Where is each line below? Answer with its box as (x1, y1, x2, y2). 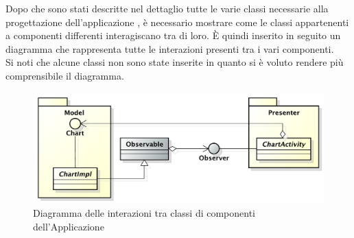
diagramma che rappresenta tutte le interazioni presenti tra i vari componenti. (5, 41, 334, 56)
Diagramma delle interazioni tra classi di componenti (33, 206, 256, 220)
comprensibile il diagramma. (5, 68, 124, 82)
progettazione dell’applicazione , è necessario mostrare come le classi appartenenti (5, 14, 349, 29)
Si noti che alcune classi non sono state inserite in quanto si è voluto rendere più (5, 55, 344, 69)
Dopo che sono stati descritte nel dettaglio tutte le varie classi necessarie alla (5, 1, 329, 15)
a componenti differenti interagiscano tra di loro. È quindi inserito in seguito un (5, 28, 341, 43)
